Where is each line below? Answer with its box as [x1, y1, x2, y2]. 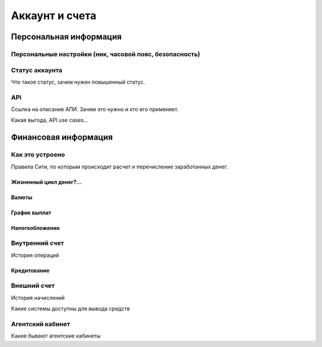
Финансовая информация [11, 132, 113, 143]
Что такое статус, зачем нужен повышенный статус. [11, 78, 145, 85]
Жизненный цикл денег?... [11, 178, 82, 185]
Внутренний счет [11, 239, 64, 247]
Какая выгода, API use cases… [11, 116, 89, 124]
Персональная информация [11, 32, 122, 42]
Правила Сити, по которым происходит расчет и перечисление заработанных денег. [11, 163, 228, 170]
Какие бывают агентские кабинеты [11, 332, 101, 340]
